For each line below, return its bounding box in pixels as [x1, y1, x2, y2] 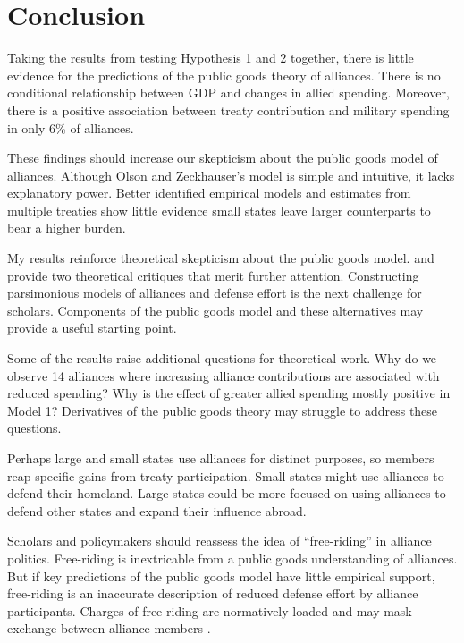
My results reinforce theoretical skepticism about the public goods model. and [7, 249, 434, 267]
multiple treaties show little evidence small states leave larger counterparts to [7, 200, 431, 219]
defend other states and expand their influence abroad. [7, 501, 307, 520]
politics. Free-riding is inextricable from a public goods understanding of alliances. [7, 548, 458, 567]
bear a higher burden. [7, 218, 126, 237]
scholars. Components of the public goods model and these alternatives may [7, 300, 424, 319]
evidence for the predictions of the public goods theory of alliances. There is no [7, 65, 441, 84]
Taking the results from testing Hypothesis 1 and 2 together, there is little [7, 48, 414, 67]
